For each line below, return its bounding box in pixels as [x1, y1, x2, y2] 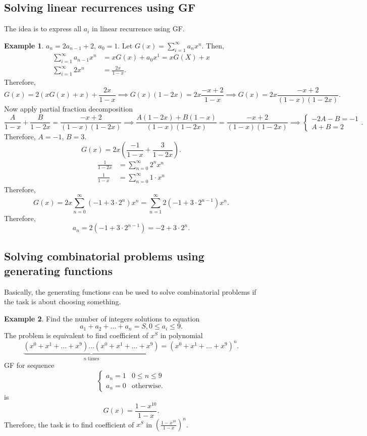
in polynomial [160, 330, 203, 340]
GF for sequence [4, 360, 55, 370]
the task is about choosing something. [4, 296, 121, 307]
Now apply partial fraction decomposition [4, 103, 133, 114]
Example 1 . [4, 40, 44, 50]
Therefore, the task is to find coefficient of [4, 419, 134, 429]
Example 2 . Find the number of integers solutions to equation [4, 313, 200, 323]
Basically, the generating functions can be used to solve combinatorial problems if [4, 286, 256, 297]
